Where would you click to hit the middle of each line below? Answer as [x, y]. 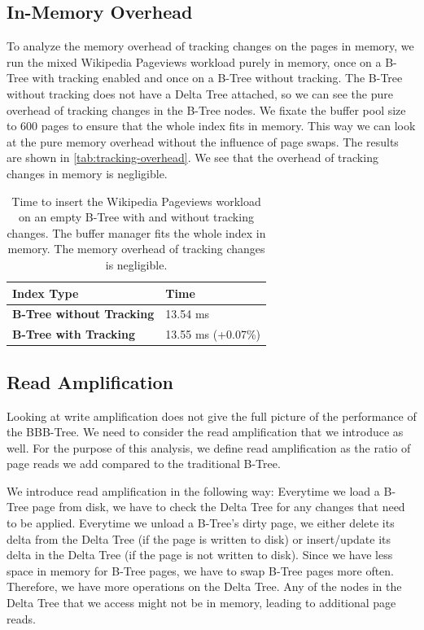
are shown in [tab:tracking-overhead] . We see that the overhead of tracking [192, 157]
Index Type [46, 293]
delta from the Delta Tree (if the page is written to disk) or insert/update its [199, 538]
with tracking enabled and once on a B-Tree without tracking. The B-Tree [217, 78]
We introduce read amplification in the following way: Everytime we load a [193, 490]
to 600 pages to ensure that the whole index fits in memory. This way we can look [211, 126]
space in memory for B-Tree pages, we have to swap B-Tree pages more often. [200, 570]
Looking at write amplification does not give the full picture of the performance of [212, 416]
